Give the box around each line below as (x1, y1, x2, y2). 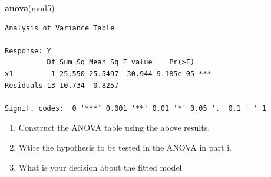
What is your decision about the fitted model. (18, 161, 184, 173)
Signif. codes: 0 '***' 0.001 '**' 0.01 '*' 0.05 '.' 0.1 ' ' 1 (5, 104, 266, 113)
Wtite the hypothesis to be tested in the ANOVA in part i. (18, 141, 232, 153)
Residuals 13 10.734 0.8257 (5, 81, 119, 90)
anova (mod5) (5, 2, 55, 13)
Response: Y (5, 46, 51, 55)
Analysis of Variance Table (5, 23, 115, 32)
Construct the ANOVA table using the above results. (18, 121, 210, 134)
